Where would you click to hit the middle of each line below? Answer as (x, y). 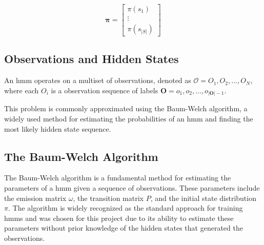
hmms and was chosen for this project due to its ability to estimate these (119, 218)
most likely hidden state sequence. (58, 128)
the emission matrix (35, 198)
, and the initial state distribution (203, 198)
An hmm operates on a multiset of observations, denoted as (98, 80)
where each (22, 90)
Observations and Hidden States (92, 59)
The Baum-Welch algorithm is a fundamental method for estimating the (118, 178)
